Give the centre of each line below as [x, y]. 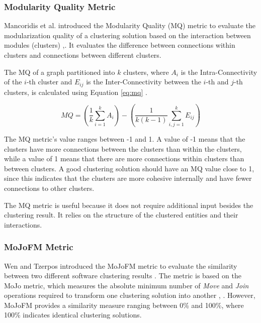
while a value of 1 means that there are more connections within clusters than [124, 158]
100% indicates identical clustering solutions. [73, 315]
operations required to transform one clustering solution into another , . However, [130, 295]
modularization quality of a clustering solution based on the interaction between [127, 35]
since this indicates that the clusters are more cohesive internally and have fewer [128, 178]
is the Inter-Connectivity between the [144, 82]
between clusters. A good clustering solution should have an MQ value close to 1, [129, 168]
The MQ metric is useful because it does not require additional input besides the [129, 205]
